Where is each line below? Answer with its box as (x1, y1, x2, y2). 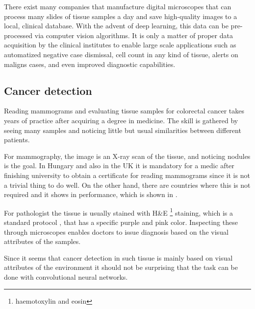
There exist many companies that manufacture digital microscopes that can (4, 1, 231, 11)
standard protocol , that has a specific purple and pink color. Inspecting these (4, 217, 238, 227)
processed (4, 30, 33, 40)
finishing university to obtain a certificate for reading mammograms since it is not (4, 170, 250, 180)
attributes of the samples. (4, 236, 81, 246)
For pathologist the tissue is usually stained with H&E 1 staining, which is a (4, 206, 233, 218)
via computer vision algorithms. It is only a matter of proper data (34, 30, 233, 40)
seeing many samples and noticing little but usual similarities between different (4, 125, 241, 135)
